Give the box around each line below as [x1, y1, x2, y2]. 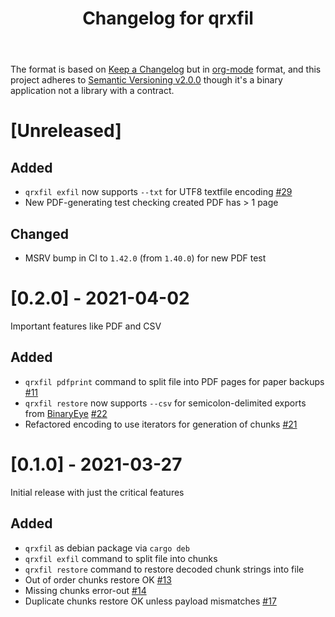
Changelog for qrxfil [82, 7, 254, 30]
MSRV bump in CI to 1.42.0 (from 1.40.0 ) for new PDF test [24, 252, 267, 264]
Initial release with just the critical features [10, 486, 185, 498]
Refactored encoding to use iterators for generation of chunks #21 [24, 418, 298, 430]
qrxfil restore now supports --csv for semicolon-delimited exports [24, 397, 307, 409]
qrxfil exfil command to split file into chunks [24, 552, 218, 564]
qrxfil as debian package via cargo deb [24, 542, 190, 554]
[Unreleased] [10, 120, 122, 142]
